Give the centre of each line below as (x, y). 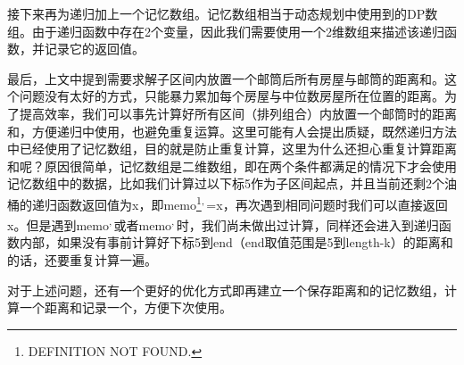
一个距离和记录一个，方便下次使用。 (125, 307)
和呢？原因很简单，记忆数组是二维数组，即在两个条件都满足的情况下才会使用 (232, 166)
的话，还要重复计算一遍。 (82, 260)
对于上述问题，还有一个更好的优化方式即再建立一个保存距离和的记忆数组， (226, 290)
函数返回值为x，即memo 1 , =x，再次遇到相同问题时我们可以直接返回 (252, 203)
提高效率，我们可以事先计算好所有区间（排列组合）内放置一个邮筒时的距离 (238, 113)
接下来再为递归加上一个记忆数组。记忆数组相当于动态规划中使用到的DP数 (223, 13)
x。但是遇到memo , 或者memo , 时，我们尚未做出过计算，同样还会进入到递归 (223, 224)
